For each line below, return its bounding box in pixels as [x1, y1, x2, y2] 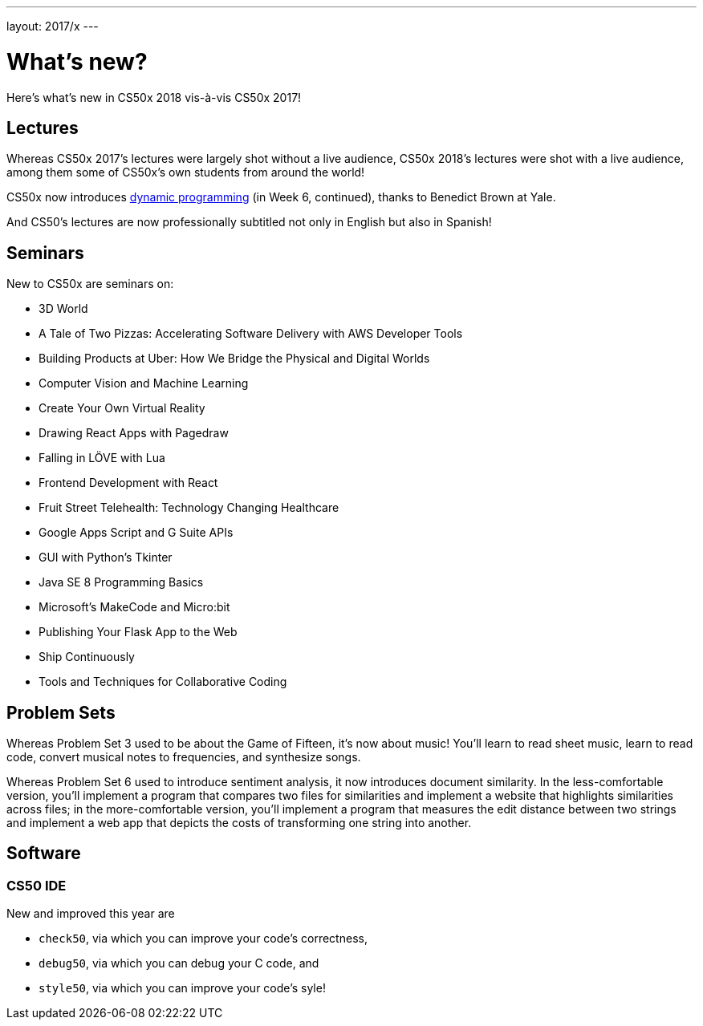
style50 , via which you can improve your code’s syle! [39, 981, 326, 996]
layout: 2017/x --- [6, 19, 99, 33]
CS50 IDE [6, 877, 67, 894]
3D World [39, 302, 88, 316]
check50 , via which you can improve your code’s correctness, [39, 931, 368, 946]
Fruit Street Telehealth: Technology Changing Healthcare [39, 501, 339, 515]
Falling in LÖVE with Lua [39, 451, 165, 465]
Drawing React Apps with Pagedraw [39, 426, 229, 440]
